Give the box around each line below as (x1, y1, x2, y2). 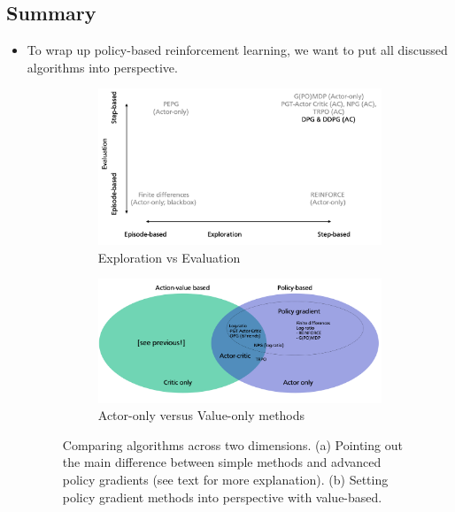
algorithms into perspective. (27, 57, 178, 76)
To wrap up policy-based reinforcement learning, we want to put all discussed (27, 41, 448, 59)
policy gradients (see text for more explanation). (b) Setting (62, 470, 389, 489)
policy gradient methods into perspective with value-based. (62, 487, 382, 506)
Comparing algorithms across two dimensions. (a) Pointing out (62, 435, 403, 454)
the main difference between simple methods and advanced (62, 453, 382, 471)
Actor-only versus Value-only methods (97, 406, 305, 424)
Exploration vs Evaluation (97, 248, 241, 266)
